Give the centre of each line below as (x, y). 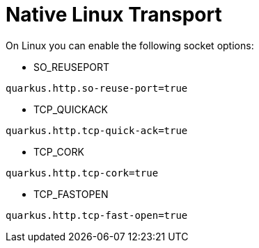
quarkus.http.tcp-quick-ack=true (97, 130)
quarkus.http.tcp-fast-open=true (97, 215)
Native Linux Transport (114, 15)
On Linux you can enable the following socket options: (130, 45)
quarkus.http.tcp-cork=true (82, 173)
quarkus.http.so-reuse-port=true (97, 88)
